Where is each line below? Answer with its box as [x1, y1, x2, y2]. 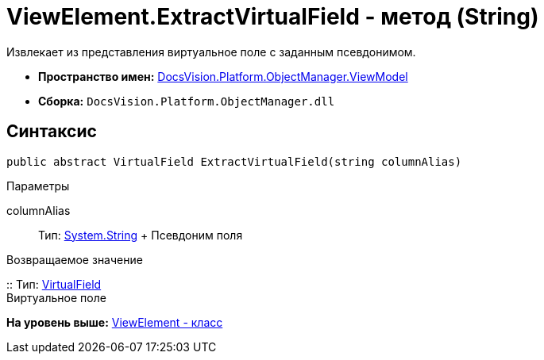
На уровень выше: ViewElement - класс [6, 315, 223, 329]
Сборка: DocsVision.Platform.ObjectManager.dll [38, 94, 335, 108]
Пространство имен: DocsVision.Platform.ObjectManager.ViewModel [38, 69, 408, 83]
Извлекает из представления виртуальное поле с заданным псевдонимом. [6, 44, 416, 59]
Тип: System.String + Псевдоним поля [38, 228, 243, 242]
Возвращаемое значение [6, 252, 143, 266]
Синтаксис [6, 121, 97, 142]
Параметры [6, 178, 70, 193]
